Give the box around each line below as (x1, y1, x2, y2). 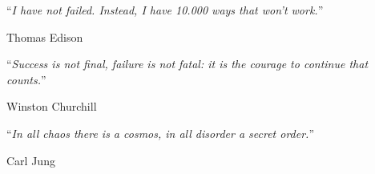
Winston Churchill (6, 98, 97, 115)
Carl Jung (6, 152, 55, 168)
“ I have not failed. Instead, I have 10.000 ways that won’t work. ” (6, 2, 324, 18)
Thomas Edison (6, 28, 83, 45)
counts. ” (6, 71, 46, 87)
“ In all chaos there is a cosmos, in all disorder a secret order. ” (6, 124, 315, 141)
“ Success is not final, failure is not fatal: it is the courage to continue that (6, 55, 369, 72)
